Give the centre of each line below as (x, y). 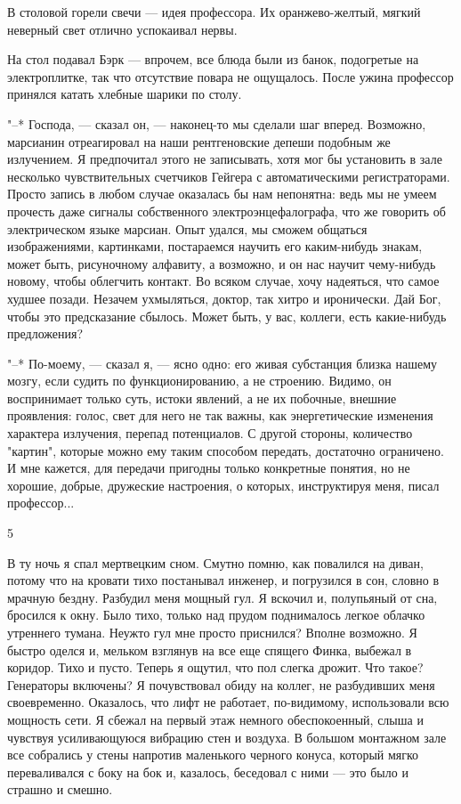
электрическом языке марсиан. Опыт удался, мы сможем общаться (187, 228)
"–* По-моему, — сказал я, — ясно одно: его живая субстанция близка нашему (222, 363)
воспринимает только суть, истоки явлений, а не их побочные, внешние (202, 398)
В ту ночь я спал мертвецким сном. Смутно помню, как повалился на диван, (215, 562)
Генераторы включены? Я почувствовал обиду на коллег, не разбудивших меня (221, 684)
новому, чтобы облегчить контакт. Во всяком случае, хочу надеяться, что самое (223, 281)
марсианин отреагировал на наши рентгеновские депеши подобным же (199, 141)
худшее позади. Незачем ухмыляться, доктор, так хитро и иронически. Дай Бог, (224, 298)
